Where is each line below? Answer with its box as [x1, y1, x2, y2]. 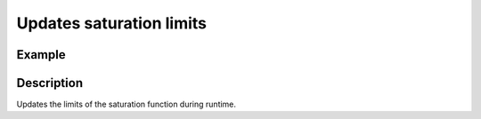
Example [16, 47, 66, 62]
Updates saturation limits [16, 13, 208, 33]
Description [16, 75, 84, 91]
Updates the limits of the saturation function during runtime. [16, 99, 236, 110]
